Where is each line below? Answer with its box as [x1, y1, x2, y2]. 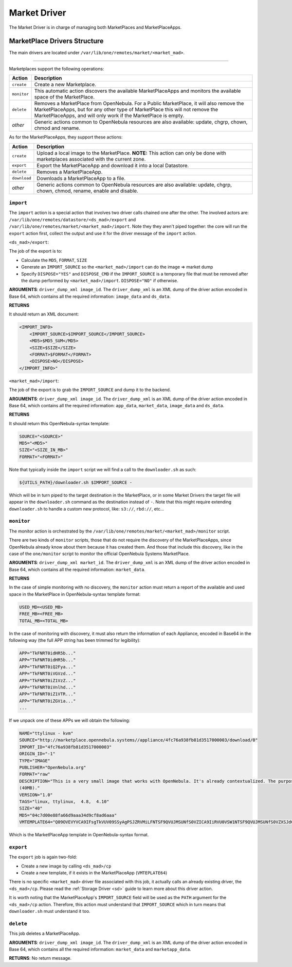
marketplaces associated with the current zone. [36, 156, 146, 162]
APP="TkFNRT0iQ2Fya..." [19, 664, 76, 670]
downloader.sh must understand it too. [9, 908, 91, 914]
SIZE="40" [19, 806, 43, 811]
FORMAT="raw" [19, 771, 51, 777]
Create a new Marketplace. [34, 81, 96, 88]
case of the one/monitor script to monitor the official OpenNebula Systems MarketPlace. [9, 551, 190, 556]
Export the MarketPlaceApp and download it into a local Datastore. [36, 162, 189, 169]
